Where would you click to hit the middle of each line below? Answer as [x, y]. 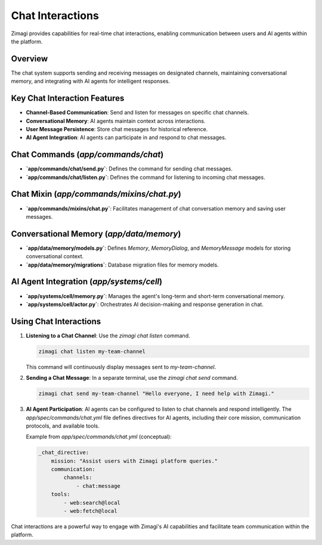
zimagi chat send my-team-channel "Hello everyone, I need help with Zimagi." [156, 394]
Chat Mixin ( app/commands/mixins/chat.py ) [96, 194]
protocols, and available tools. [63, 426]
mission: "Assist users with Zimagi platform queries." [134, 461]
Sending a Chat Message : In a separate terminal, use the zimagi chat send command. [132, 378]
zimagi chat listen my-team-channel [92, 351]
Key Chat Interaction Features [68, 98]
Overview [30, 59]
